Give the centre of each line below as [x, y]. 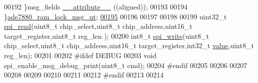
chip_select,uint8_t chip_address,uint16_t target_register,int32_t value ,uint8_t [129, 45]
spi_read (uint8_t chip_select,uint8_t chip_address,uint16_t [98, 26]
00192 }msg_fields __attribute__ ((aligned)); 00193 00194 [96, 6]
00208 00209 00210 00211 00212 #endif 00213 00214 [84, 75]
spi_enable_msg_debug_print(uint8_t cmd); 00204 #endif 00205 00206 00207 [126, 65]
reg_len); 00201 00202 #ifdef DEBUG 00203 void [80, 55]
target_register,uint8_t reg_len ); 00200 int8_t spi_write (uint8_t [106, 36]
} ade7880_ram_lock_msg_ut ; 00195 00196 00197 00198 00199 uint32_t [115, 16]
